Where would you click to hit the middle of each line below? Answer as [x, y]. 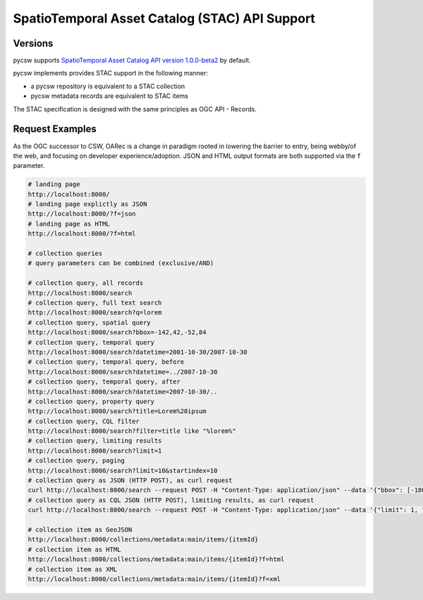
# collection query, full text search [95, 302]
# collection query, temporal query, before [106, 362]
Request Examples [55, 129]
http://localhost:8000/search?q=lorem [95, 313]
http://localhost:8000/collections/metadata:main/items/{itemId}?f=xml [154, 579]
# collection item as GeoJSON [80, 529]
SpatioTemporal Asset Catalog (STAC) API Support [164, 18]
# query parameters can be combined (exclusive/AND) [121, 263]
